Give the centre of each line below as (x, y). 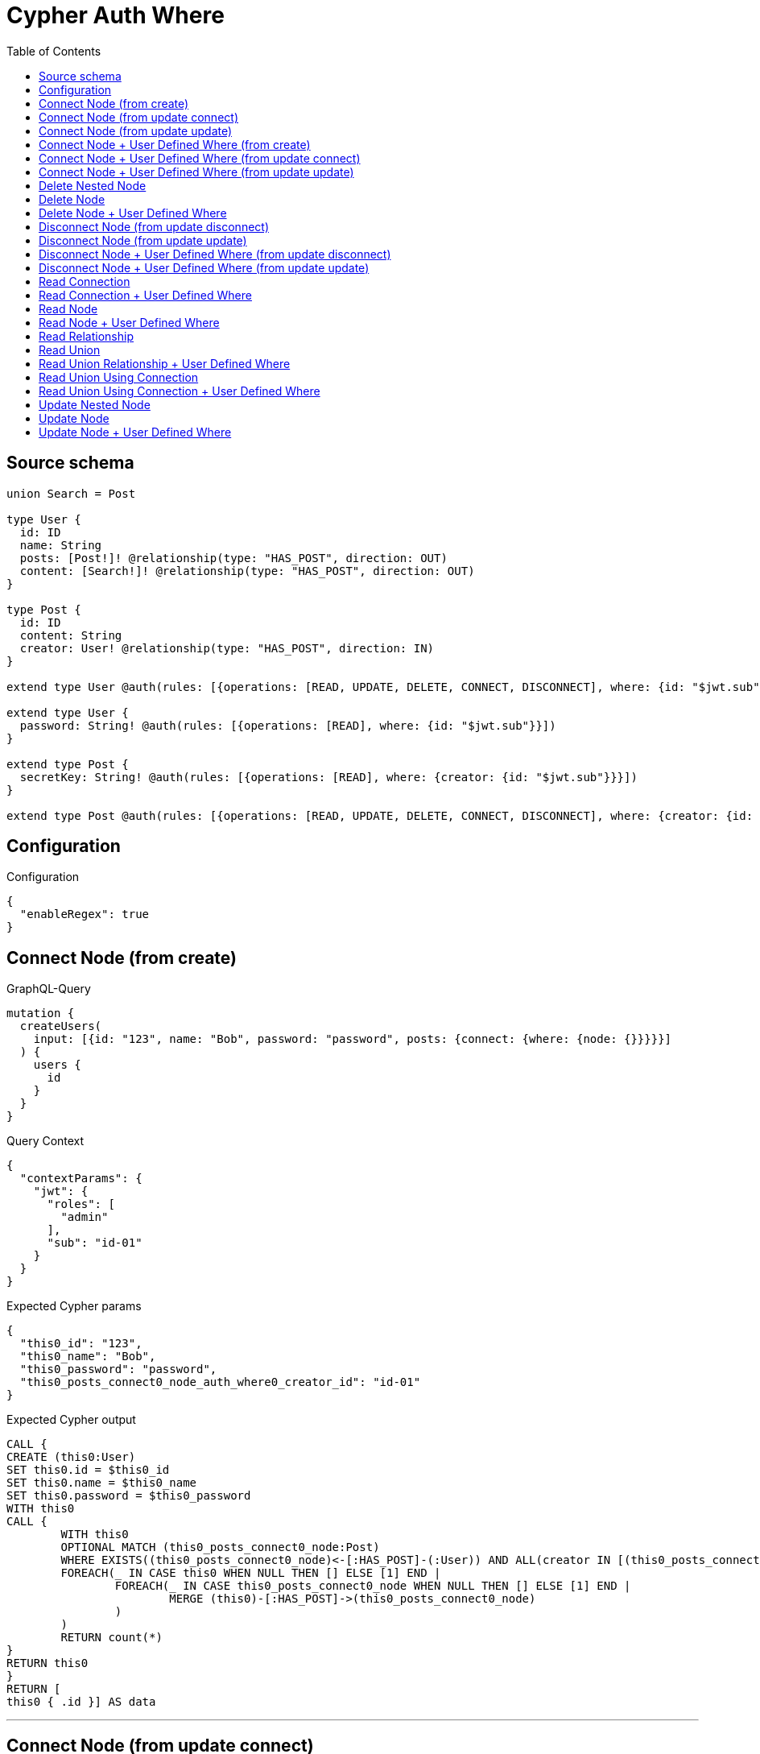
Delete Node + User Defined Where (133, 213)
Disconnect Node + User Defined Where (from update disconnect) (215, 254)
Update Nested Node (95, 404)
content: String (71, 635)
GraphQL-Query (49, 989)
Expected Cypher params (74, 1306)
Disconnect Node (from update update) (143, 240)
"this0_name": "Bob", (88, 1357)
